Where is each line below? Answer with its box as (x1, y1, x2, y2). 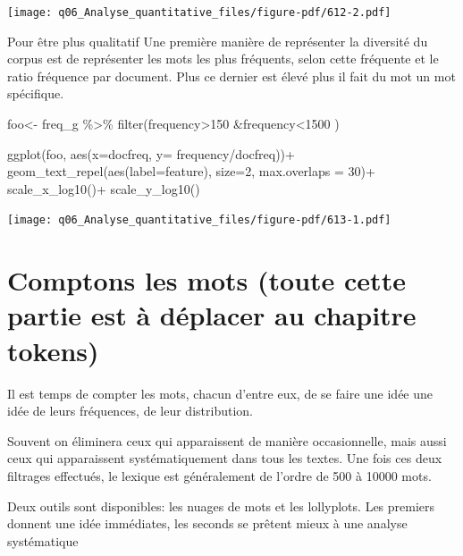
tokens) (7, 332, 99, 368)
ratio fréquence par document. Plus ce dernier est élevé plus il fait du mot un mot (7, 66, 456, 85)
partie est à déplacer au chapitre (7, 297, 417, 333)
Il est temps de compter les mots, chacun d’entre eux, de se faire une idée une (7, 383, 434, 402)
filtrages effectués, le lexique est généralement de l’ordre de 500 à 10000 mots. (7, 466, 432, 484)
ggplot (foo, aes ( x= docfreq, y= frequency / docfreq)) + (7, 144, 295, 163)
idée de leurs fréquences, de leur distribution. (7, 401, 253, 420)
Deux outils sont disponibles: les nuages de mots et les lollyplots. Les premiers (7, 496, 435, 515)
